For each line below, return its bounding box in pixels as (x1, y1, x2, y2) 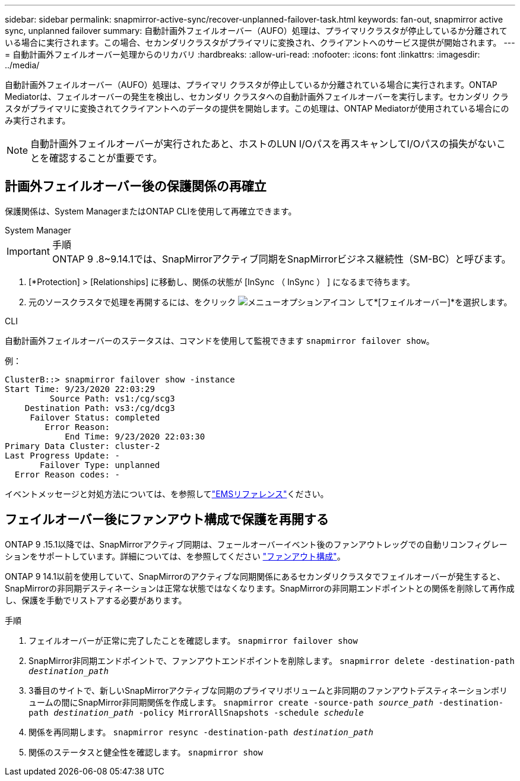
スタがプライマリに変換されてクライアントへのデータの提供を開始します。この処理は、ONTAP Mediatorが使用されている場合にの (5, 103, 509, 113)
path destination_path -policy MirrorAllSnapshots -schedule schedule (28, 707, 364, 717)
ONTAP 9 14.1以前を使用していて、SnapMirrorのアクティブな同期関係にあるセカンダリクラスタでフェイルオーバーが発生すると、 (5, 571, 505, 581)
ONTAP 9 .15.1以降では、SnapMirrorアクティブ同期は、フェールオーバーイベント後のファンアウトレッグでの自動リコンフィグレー (5, 539, 508, 549)
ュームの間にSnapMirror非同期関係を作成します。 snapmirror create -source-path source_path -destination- (28, 697, 504, 707)
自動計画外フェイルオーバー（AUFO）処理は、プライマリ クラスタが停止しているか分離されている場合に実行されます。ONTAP (5, 80, 497, 90)
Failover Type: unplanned (40, 460, 160, 470)
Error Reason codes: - (14, 469, 120, 479)
